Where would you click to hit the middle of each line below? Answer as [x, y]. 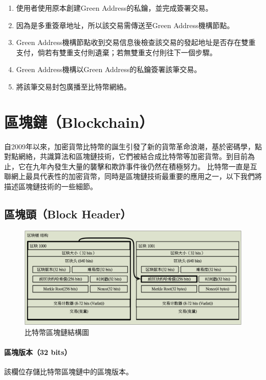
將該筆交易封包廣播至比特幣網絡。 [73, 86]
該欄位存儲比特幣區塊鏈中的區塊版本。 [69, 372]
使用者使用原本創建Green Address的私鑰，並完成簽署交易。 [114, 8]
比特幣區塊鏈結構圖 [57, 332]
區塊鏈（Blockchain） [79, 121]
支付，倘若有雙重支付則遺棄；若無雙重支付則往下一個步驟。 [116, 52]
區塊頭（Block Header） [68, 214]
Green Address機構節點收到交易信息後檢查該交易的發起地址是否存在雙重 [136, 42]
